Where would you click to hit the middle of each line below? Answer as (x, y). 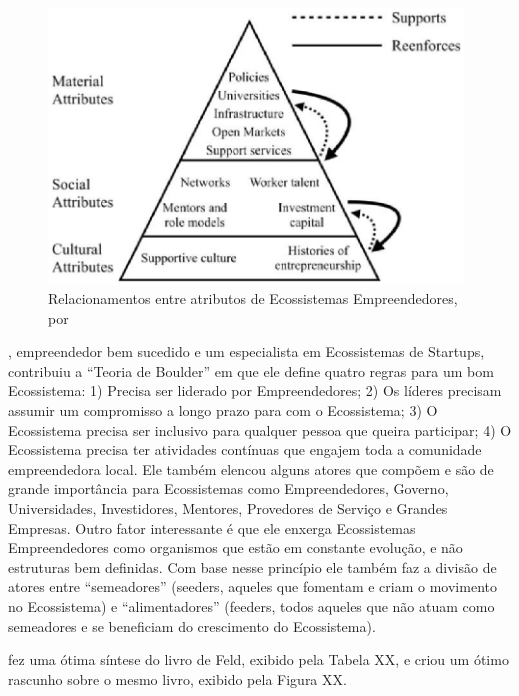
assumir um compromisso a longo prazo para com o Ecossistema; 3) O (223, 410)
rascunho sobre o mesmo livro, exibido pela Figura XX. (177, 678)
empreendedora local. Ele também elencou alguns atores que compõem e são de (251, 468)
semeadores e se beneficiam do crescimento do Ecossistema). (192, 625)
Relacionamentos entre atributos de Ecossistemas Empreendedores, (253, 298)
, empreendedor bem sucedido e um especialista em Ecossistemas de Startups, (246, 351)
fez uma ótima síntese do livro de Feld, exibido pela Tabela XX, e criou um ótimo (258, 659)
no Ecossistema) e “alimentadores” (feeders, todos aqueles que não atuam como (251, 606)
